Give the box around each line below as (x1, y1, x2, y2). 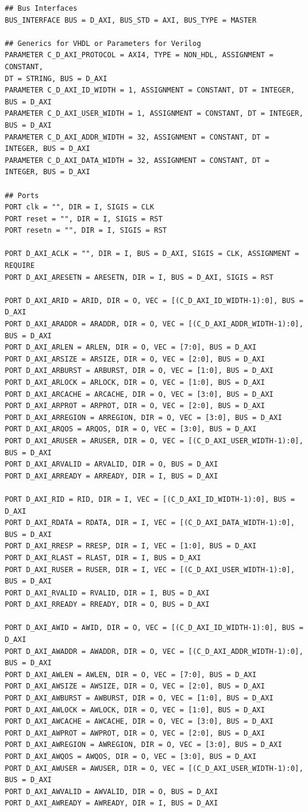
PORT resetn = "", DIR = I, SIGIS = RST (5, 226, 167, 235)
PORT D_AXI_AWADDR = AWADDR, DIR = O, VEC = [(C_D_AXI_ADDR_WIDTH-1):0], (5, 647, 304, 656)
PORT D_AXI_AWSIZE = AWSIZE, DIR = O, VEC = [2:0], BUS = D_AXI (5, 682, 265, 691)
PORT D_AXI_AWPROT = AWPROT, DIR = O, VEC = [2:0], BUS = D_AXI (5, 728, 265, 737)
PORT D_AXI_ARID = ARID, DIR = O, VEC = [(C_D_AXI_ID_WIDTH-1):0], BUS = (5, 296, 304, 305)
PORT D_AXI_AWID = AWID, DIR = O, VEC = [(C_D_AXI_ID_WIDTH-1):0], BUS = (5, 623, 304, 632)
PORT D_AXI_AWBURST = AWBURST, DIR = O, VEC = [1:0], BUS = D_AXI (5, 694, 274, 703)
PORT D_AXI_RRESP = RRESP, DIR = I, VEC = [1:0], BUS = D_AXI (5, 542, 257, 551)
